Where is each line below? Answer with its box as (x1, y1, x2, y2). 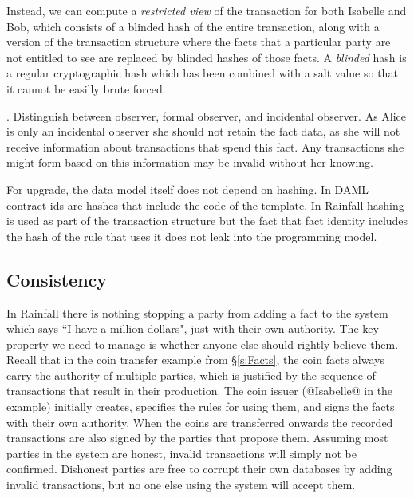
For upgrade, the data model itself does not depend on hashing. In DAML (6, 180, 369, 197)
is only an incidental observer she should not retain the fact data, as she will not (6, 123, 400, 140)
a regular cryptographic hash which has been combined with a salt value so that (6, 65, 398, 81)
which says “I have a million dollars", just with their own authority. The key (6, 320, 379, 337)
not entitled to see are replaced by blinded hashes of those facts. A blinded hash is (6, 49, 407, 65)
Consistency (6, 267, 108, 291)
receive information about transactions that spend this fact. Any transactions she (6, 138, 404, 155)
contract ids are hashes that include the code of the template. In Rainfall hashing (6, 196, 404, 213)
